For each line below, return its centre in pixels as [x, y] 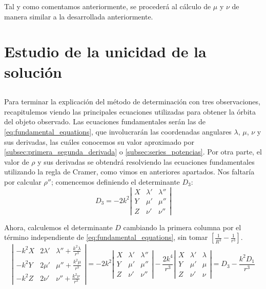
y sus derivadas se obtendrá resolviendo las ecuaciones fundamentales [146, 161]
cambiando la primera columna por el [182, 227]
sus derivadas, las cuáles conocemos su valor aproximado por [99, 141]
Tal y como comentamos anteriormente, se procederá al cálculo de [108, 6]
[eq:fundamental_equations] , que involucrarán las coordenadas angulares [118, 131]
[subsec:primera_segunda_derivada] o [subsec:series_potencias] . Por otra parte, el [133, 152]
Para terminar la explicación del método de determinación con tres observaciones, [132, 102]
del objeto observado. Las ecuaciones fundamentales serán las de [105, 121]
